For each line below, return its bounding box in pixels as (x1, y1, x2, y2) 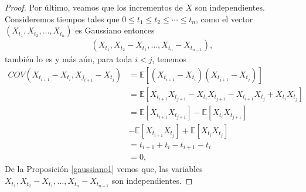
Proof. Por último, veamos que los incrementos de (5, 1, 183, 13)
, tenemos (152, 53, 186, 65)
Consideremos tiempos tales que (5, 12, 120, 25)
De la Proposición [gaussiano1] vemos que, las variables (5, 163, 203, 175)
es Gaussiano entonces (75, 24, 155, 36)
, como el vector (195, 12, 253, 25)
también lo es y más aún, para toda (5, 53, 132, 65)
